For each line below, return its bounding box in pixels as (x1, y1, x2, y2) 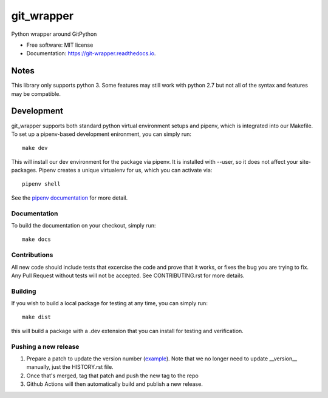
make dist (22, 314, 51, 321)
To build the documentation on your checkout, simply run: (11, 222, 156, 229)
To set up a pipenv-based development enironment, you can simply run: (11, 130, 191, 138)
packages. (11, 167, 38, 174)
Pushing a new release (11, 342, 80, 351)
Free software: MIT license (26, 41, 94, 49)
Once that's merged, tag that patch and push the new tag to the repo (26, 372, 199, 379)
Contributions (11, 251, 53, 259)
